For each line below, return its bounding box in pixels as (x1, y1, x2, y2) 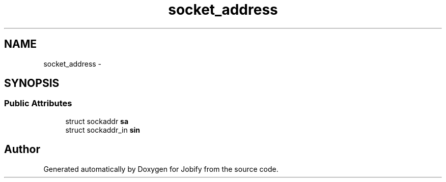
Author (4, 143, 40, 156)
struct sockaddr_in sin (65, 125, 140, 134)
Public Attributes (4, 98, 72, 109)
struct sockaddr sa (65, 116, 129, 126)
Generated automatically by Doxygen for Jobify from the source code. (43, 164, 278, 173)
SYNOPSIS (4, 77, 60, 90)
